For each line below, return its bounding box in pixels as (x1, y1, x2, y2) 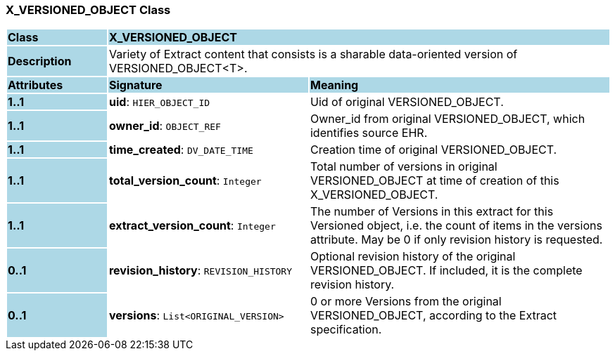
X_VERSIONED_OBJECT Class (6, 3, 171, 17)
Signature (108, 78, 163, 93)
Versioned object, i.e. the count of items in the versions (310, 218, 602, 233)
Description (8, 54, 72, 69)
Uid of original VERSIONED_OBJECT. (310, 95, 504, 110)
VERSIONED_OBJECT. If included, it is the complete (310, 263, 583, 278)
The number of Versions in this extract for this (310, 204, 554, 219)
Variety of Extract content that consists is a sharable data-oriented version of (108, 47, 518, 62)
